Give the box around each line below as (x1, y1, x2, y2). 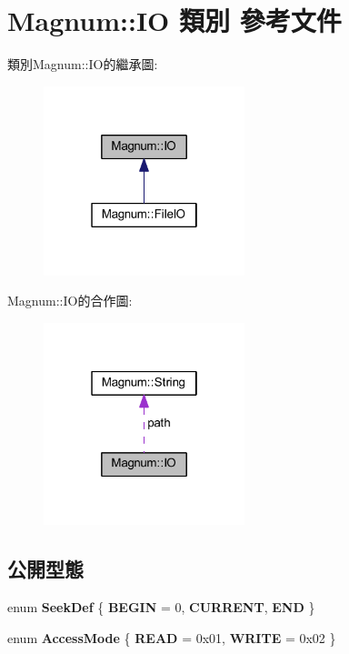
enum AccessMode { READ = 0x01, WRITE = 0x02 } (7, 628, 336, 647)
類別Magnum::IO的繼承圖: (7, 55, 158, 74)
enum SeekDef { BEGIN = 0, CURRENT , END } (7, 598, 315, 617)
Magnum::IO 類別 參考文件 (7, 2, 342, 39)
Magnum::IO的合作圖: (7, 291, 133, 310)
